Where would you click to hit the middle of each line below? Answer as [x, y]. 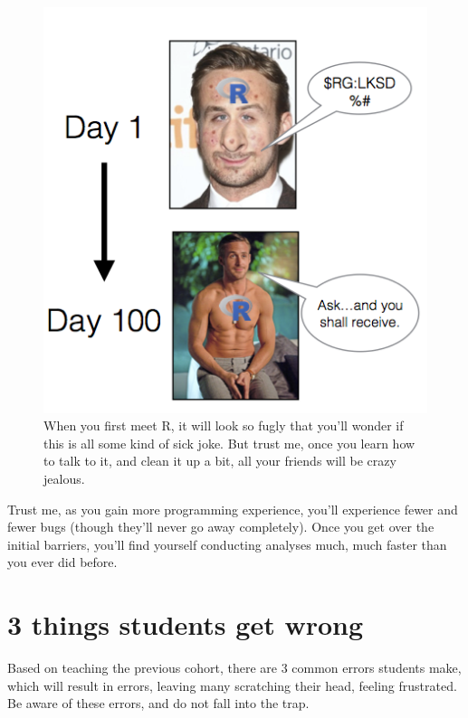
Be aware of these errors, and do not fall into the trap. [158, 703]
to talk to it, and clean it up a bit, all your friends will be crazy [220, 461]
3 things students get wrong [186, 624]
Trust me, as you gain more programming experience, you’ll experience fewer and [233, 509]
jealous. [64, 478]
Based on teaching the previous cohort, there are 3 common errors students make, [234, 668]
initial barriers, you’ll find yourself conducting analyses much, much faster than [227, 544]
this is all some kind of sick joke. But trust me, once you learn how [229, 443]
